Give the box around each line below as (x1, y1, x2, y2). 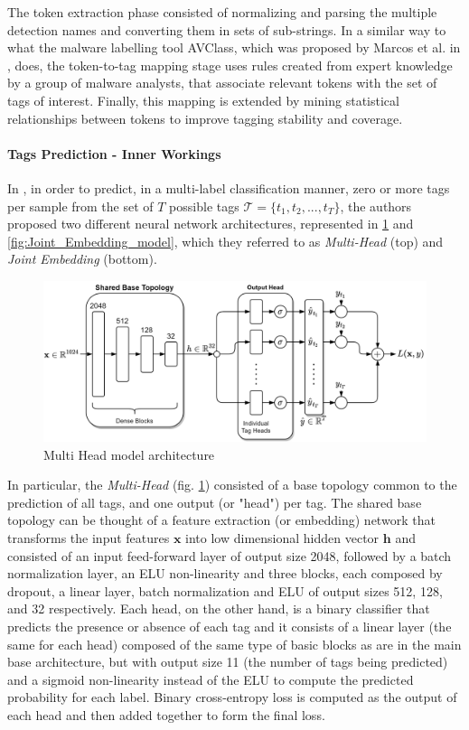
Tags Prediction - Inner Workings (7, 144, 221, 163)
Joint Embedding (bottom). (7, 249, 157, 268)
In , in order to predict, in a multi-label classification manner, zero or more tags (7, 178, 450, 197)
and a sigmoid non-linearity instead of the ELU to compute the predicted (7, 669, 414, 688)
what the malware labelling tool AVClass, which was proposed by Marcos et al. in (7, 38, 461, 57)
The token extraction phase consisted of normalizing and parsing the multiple (7, 3, 437, 21)
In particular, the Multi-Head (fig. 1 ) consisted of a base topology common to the (7, 475, 457, 494)
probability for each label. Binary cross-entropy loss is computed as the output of (7, 688, 457, 707)
